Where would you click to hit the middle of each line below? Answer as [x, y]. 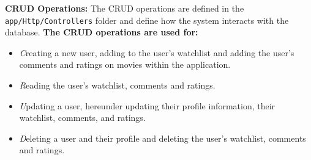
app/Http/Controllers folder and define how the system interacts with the [147, 20]
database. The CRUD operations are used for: [102, 32]
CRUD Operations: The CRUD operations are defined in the [125, 8]
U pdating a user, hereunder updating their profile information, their [147, 105]
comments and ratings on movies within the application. [125, 64]
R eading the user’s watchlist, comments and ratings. [117, 85]
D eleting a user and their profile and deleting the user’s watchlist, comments [163, 138]
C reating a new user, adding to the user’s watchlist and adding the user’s [157, 52]
